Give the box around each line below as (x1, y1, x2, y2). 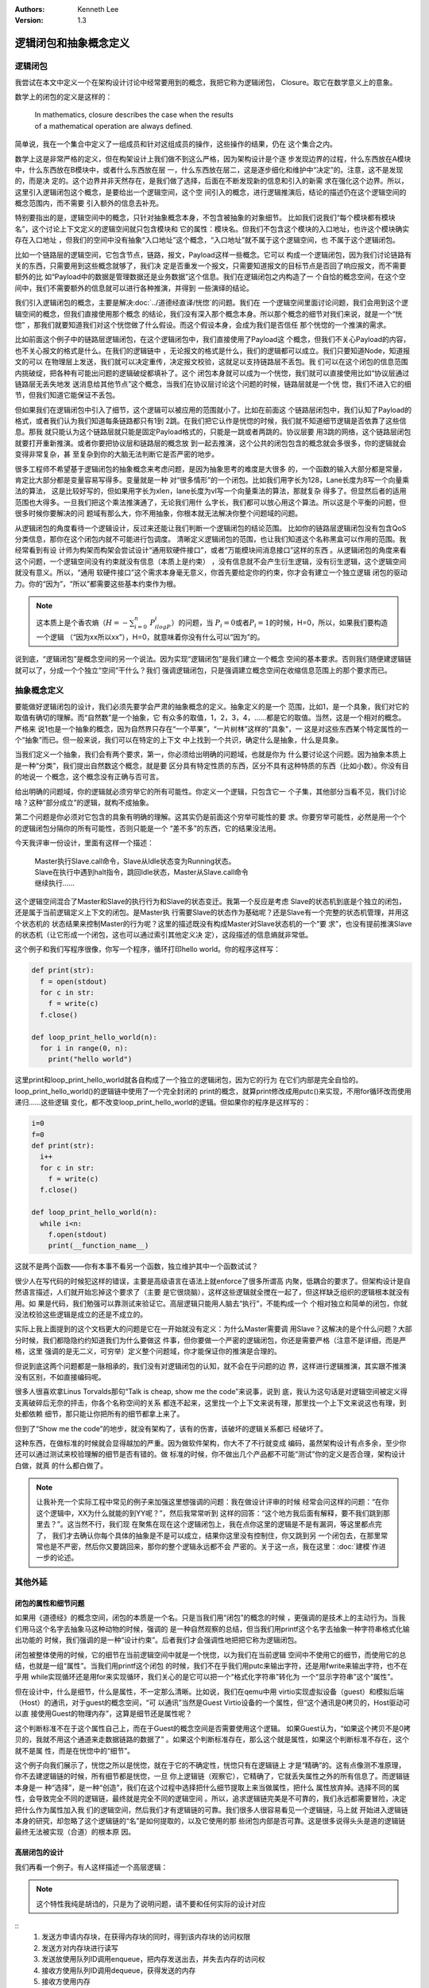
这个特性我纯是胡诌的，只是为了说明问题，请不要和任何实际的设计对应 (36, 1899, 266, 1908)
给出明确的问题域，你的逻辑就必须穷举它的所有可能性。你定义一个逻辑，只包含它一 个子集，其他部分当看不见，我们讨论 (14, 786, 407, 796)
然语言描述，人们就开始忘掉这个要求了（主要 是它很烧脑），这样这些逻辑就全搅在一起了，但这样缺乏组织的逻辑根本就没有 (14, 1287, 410, 1297)
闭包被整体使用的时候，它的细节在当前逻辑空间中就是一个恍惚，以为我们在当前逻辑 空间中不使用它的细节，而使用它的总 (14, 1650, 407, 1660)
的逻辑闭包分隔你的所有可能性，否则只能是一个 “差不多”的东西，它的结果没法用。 (14, 823, 281, 833)
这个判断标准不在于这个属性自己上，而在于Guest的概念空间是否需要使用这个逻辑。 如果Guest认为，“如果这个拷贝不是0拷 (14, 1723, 411, 1733)
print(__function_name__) (48, 1241, 149, 1250)
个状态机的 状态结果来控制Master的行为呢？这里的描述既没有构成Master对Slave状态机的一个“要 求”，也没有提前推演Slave (14, 918, 412, 928)
